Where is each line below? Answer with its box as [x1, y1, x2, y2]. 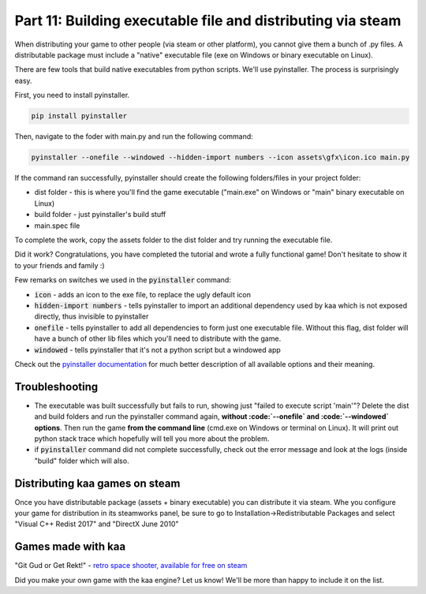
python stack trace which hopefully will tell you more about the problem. [34, 434, 270, 443]
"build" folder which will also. [34, 456, 129, 465]
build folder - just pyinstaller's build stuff [34, 210, 166, 219]
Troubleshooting [14, 379, 99, 394]
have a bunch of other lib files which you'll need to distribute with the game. [34, 334, 282, 343]
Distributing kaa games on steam [14, 476, 181, 490]
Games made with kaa [14, 540, 126, 554]
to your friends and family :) [14, 260, 106, 270]
